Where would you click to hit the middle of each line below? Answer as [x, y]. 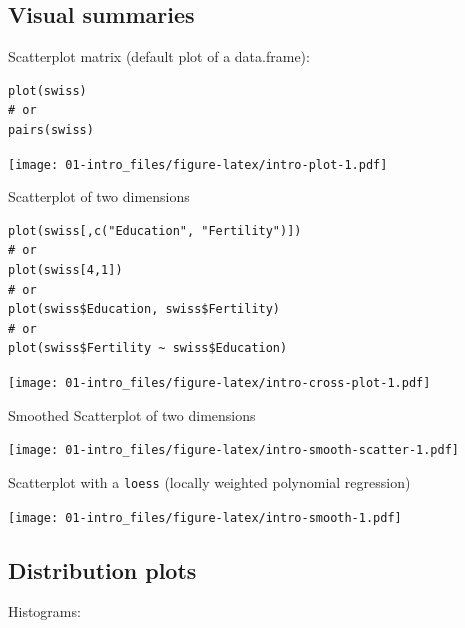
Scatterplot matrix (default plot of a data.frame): [159, 56]
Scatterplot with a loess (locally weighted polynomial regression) [209, 481]
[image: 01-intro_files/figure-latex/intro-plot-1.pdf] [198, 164]
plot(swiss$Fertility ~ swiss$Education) [148, 348]
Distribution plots [102, 569]
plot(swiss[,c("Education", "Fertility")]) [155, 230]
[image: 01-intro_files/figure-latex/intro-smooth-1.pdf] [205, 517]
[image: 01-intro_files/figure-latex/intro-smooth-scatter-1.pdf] [234, 450]
